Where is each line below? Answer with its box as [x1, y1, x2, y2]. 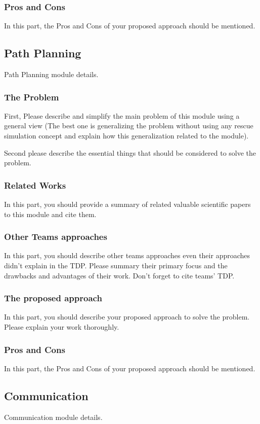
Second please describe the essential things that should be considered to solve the [4, 147, 256, 158]
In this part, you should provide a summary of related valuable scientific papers [4, 199, 251, 209]
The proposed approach [4, 292, 102, 304]
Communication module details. [4, 411, 103, 422]
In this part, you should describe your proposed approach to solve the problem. [4, 311, 250, 322]
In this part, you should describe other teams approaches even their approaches [4, 250, 250, 261]
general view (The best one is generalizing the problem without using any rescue [4, 120, 253, 131]
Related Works [4, 179, 66, 191]
